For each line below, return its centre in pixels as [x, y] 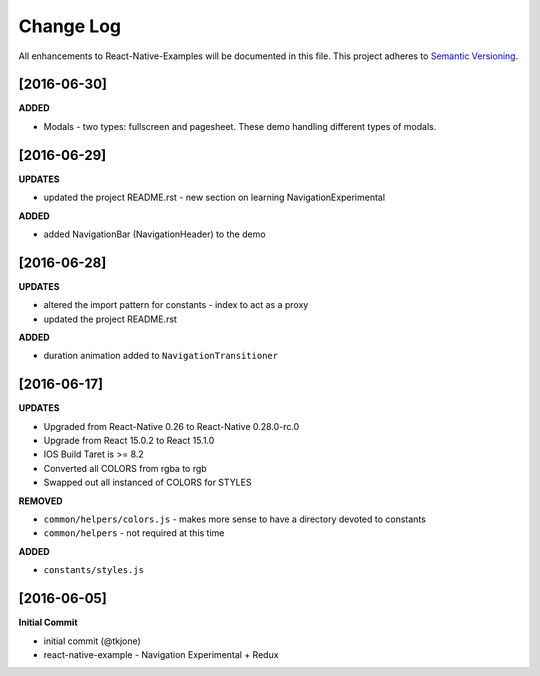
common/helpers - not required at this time [134, 533]
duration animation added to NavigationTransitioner [161, 356]
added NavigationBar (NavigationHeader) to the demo [154, 234]
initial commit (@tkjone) [92, 641]
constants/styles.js [94, 570]
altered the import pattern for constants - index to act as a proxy [176, 305]
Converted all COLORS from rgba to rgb [125, 468]
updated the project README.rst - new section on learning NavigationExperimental [214, 197]
